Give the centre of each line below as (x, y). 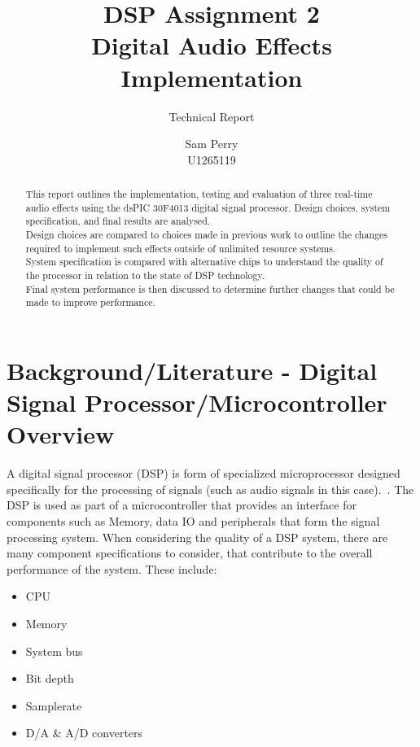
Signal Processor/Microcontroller (197, 402)
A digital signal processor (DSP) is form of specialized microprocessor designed (203, 473)
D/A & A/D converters (84, 733)
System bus (54, 651)
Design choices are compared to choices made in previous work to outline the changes (206, 235)
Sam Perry (212, 144)
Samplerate (54, 705)
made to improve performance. (90, 302)
